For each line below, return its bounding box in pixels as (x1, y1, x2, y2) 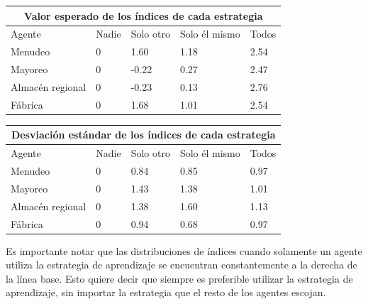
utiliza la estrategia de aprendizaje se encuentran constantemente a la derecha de (6, 257, 357, 272)
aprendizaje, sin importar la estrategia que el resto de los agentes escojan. (6, 285, 326, 300)
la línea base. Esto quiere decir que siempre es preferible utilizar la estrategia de (6, 271, 353, 286)
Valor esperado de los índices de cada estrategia (23, 8, 263, 23)
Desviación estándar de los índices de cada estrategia (11, 127, 276, 142)
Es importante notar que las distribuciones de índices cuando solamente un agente (6, 243, 362, 258)
